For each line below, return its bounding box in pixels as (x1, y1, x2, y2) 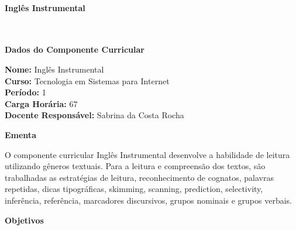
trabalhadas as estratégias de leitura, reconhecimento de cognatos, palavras (5, 171, 274, 183)
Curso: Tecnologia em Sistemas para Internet (5, 74, 170, 87)
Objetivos (5, 214, 44, 226)
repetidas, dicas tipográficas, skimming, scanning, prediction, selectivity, (5, 183, 263, 195)
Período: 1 (5, 86, 46, 98)
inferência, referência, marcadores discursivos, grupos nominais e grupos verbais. (5, 194, 292, 206)
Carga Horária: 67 (5, 97, 78, 109)
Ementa (5, 128, 36, 140)
